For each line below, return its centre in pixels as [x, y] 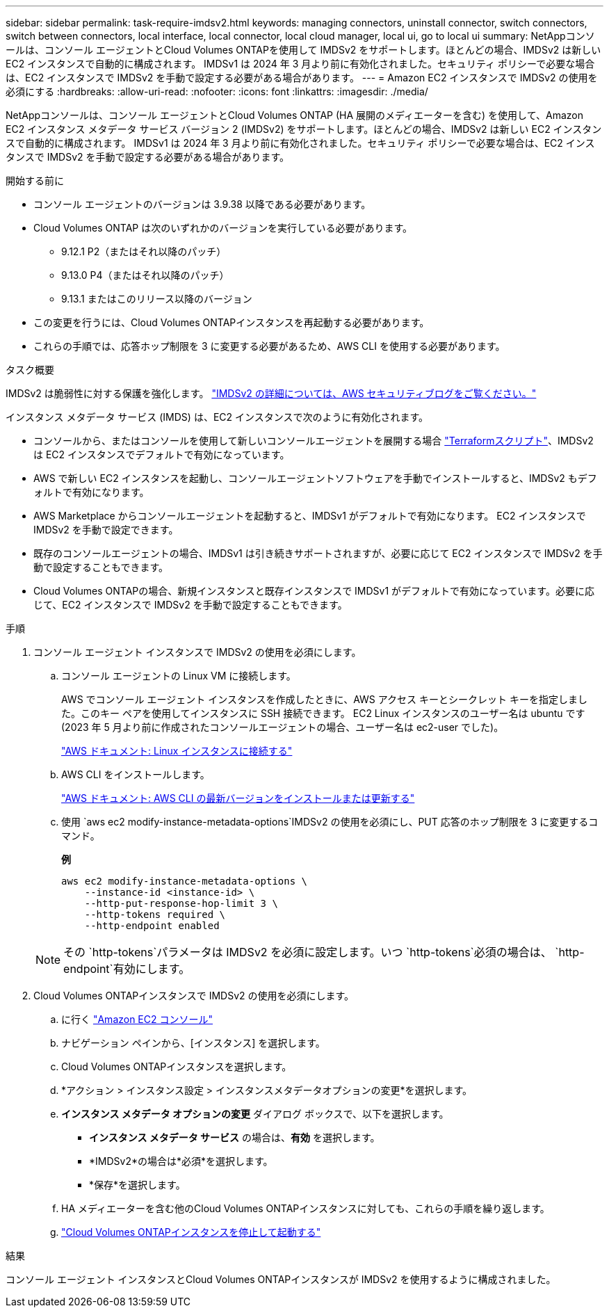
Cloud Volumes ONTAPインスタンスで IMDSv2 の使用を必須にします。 [194, 996]
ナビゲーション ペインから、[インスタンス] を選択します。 [193, 1043]
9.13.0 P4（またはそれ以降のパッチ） [145, 275]
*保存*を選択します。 [137, 1185]
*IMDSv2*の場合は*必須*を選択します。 [181, 1161]
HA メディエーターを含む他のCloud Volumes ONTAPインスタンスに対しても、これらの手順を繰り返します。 [306, 1208]
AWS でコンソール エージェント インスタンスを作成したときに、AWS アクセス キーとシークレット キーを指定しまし [324, 699]
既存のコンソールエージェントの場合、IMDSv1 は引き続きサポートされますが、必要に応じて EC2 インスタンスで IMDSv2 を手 [318, 553]
